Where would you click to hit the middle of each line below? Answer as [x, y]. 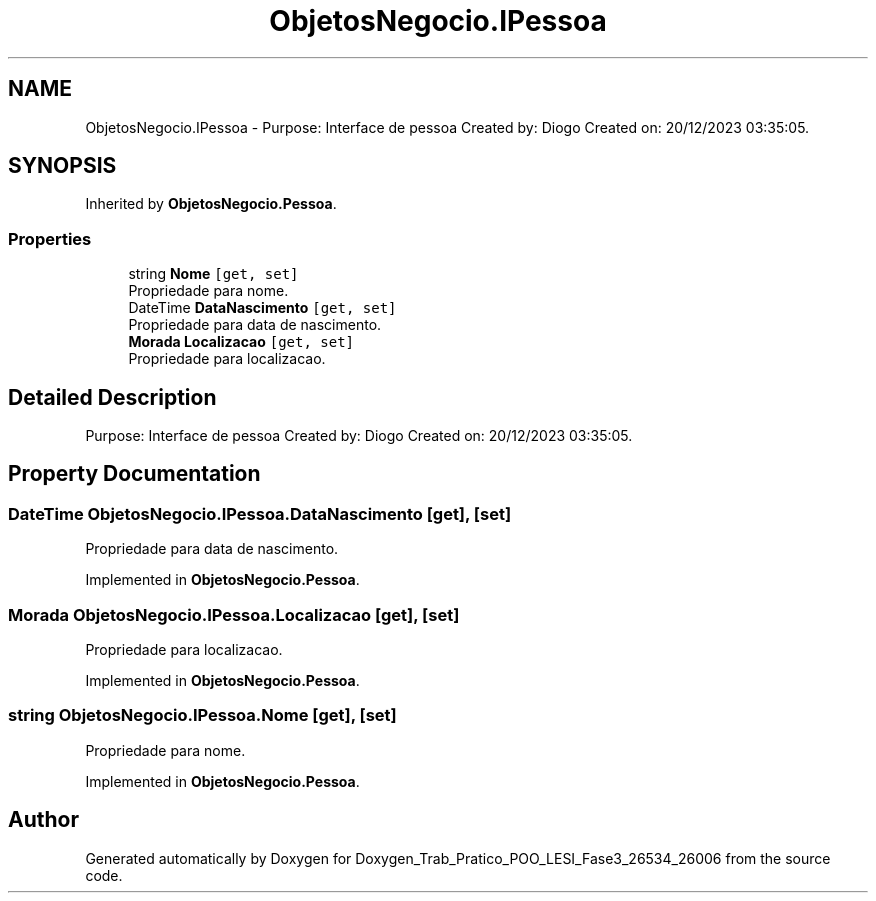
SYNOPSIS [62, 166]
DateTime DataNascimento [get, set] [262, 308]
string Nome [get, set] [213, 274]
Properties [50, 238]
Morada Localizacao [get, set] [241, 342]
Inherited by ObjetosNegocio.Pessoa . [211, 204]
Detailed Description [112, 397]
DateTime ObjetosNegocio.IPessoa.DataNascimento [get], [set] [260, 513]
